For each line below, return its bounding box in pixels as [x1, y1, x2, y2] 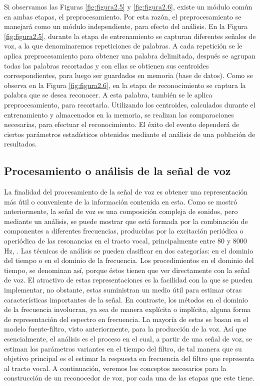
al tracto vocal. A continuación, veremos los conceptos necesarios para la [4, 362, 226, 373]
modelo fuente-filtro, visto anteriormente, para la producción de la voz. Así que [4, 323, 246, 334]
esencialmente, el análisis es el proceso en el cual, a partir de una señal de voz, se [4, 333, 252, 344]
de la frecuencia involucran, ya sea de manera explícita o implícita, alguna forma [4, 304, 251, 314]
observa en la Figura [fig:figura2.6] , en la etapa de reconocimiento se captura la [4, 79, 246, 90]
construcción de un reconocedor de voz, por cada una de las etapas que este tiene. [4, 372, 254, 383]
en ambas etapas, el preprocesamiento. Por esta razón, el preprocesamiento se [4, 11, 241, 21]
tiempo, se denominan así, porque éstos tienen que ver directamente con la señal [4, 264, 250, 275]
